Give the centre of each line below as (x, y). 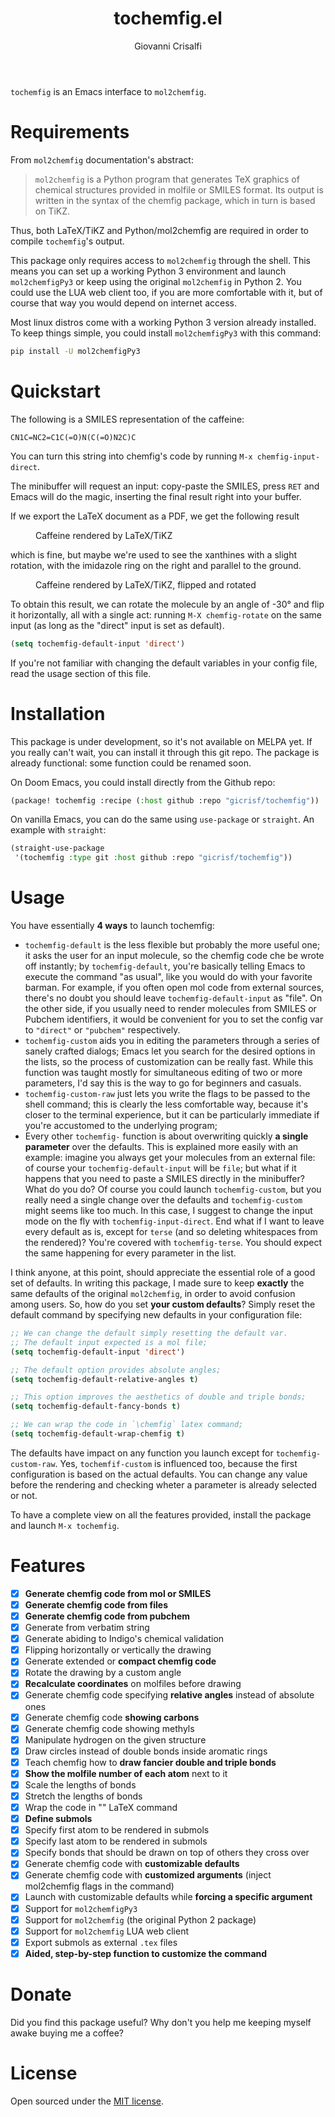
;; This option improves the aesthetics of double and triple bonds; (158, 1397)
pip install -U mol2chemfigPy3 (75, 351)
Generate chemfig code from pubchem (107, 1616)
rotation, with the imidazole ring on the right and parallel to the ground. (156, 565)
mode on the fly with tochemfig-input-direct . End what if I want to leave (174, 1221)
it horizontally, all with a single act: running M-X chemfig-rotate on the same (166, 614)
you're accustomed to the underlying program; (121, 1126)
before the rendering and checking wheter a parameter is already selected (164, 1484)
